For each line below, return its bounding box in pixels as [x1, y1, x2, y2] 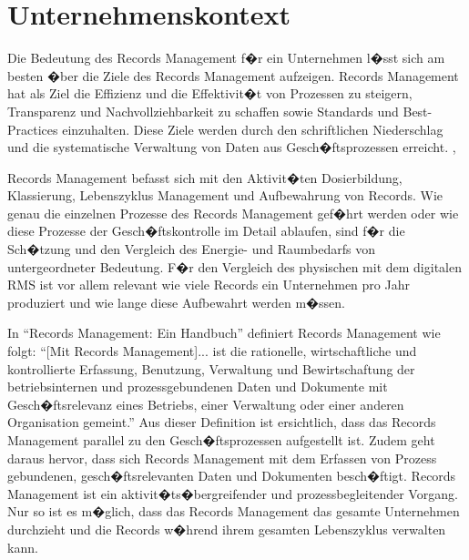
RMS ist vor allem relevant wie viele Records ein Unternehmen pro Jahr [7, 275, 410, 294]
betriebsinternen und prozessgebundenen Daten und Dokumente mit [7, 377, 388, 396]
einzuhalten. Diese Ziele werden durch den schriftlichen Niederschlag [62, 119, 444, 138]
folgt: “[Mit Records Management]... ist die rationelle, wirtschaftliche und [7, 341, 417, 361]
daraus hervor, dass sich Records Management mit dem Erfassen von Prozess [7, 448, 437, 467]
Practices [7, 119, 58, 138]
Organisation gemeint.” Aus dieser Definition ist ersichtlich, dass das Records [7, 412, 436, 432]
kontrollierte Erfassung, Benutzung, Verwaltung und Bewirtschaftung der [7, 359, 415, 378]
